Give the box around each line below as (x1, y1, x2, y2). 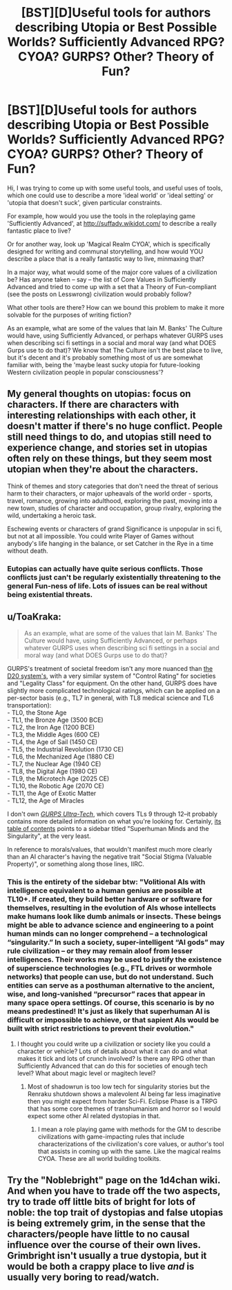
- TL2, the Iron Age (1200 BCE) (7, 723, 95, 732)
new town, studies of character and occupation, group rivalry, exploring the (7, 504, 222, 512)
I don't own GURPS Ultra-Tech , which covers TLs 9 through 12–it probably (7, 810, 217, 819)
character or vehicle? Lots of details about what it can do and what (17, 1047, 208, 1055)
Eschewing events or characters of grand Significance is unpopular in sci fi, (7, 525, 222, 533)
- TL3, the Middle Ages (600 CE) (7, 730, 100, 739)
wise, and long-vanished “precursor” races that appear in (7, 989, 206, 999)
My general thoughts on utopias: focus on (7, 388, 191, 400)
